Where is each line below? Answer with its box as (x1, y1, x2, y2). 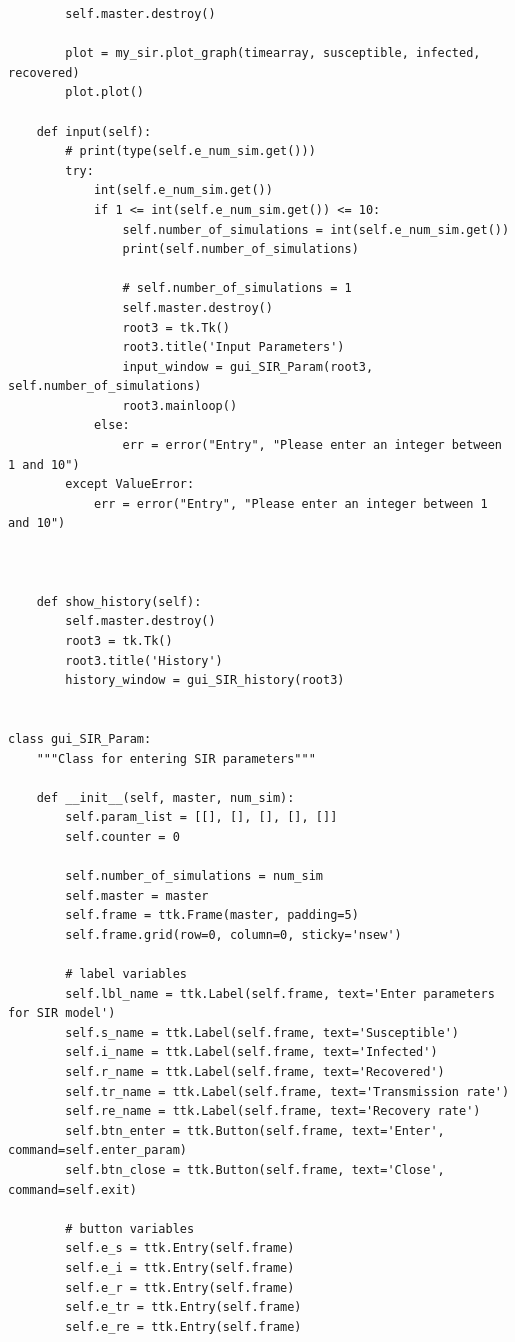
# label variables (65, 967, 187, 982)
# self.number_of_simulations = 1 (122, 281, 352, 296)
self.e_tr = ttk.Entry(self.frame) (65, 1300, 302, 1315)
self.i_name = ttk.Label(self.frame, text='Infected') (65, 1045, 438, 1060)
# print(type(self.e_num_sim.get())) (65, 144, 316, 159)
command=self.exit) (8, 1182, 137, 1197)
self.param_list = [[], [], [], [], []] (65, 810, 338, 825)
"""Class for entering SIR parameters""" (36, 751, 316, 766)
